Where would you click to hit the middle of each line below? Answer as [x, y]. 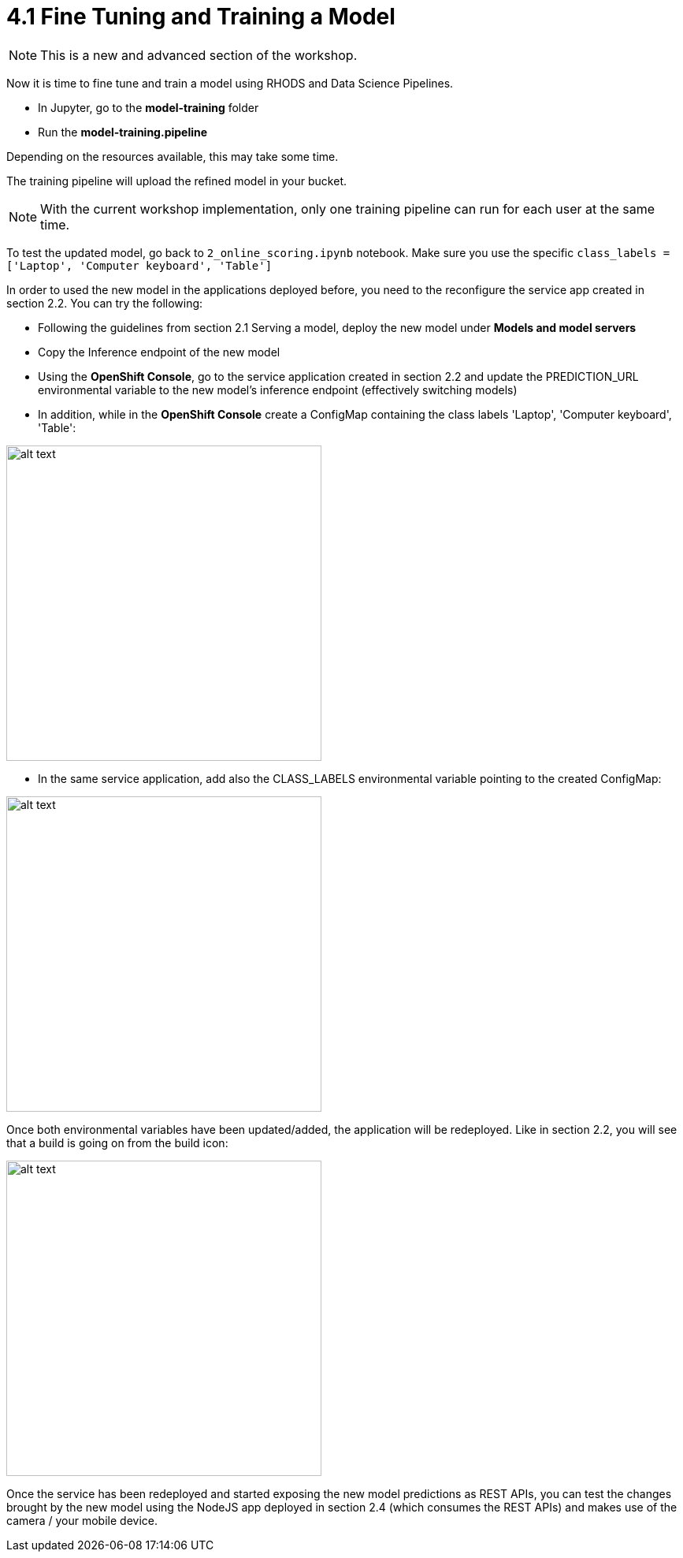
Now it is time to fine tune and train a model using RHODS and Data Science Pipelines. [230, 83]
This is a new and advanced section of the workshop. [199, 55]
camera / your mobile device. [82, 1520]
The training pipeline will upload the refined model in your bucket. [176, 181]
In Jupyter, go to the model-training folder [148, 107]
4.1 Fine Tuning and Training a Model [201, 17]
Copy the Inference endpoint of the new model [159, 352]
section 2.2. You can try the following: [105, 303]
